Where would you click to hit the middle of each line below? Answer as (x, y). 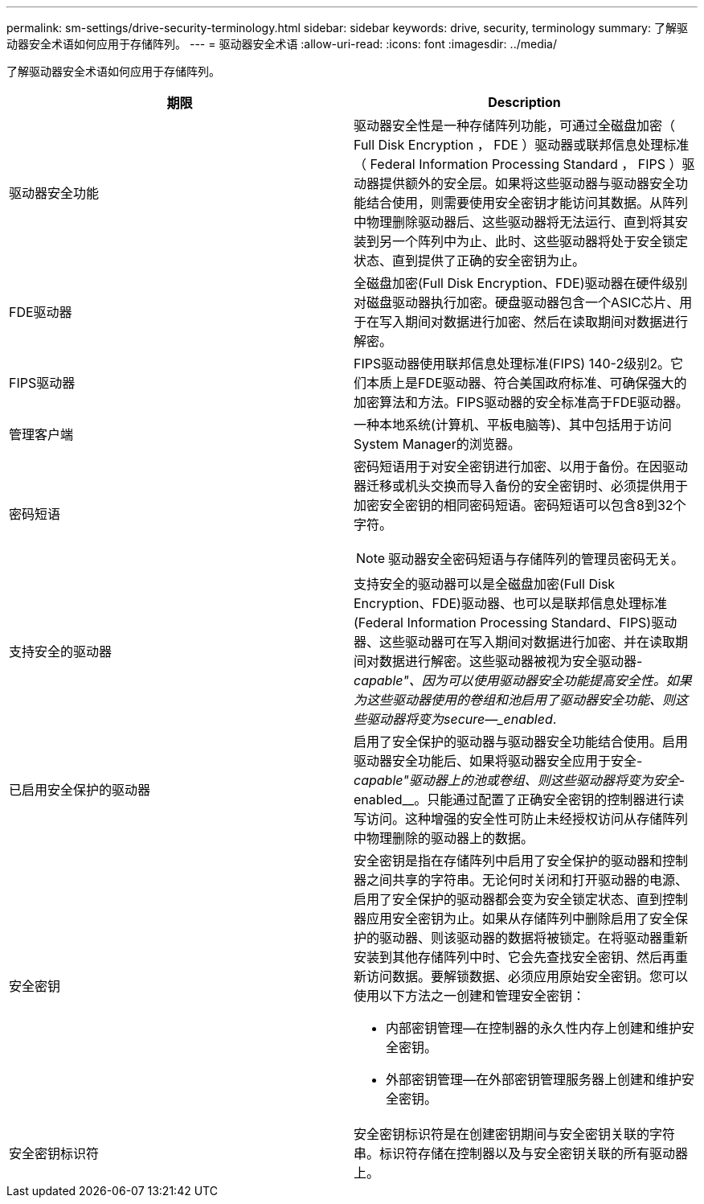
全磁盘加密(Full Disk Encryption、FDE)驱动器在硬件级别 (521, 283)
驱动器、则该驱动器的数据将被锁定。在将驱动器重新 (534, 938)
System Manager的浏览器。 (437, 444)
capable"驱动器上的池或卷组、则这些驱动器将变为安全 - (520, 780)
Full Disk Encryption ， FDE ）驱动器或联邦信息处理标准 (522, 145)
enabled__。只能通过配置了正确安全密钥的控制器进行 (513, 799)
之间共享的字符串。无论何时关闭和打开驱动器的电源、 (528, 880)
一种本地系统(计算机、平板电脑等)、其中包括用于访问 (513, 425)
